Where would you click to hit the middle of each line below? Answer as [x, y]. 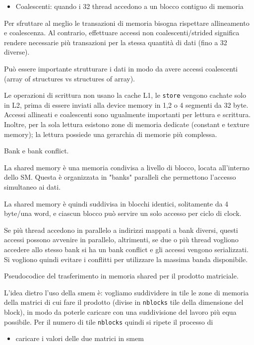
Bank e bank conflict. [36, 151]
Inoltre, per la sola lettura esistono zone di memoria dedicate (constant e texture [127, 124]
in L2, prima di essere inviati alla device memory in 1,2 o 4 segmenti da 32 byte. [126, 104]
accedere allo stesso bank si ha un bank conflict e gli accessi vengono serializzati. [126, 249]
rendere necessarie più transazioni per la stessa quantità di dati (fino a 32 [116, 42]
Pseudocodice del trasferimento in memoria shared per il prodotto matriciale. [121, 276]
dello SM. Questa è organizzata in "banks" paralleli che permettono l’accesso [120, 177]
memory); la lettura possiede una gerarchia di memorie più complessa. [111, 134]
